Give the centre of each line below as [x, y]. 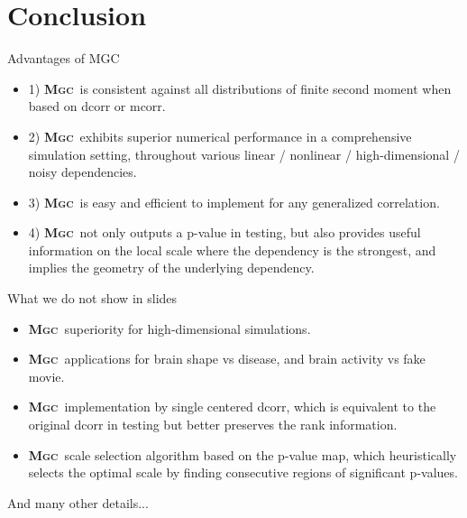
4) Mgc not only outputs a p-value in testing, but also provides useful [224, 232]
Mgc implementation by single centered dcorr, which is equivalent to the [232, 407]
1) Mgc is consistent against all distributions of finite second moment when [240, 88]
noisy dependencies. [82, 172]
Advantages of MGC [64, 58]
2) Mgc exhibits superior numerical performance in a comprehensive [220, 136]
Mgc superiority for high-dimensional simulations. [169, 328]
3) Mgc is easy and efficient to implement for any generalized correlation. [234, 202]
